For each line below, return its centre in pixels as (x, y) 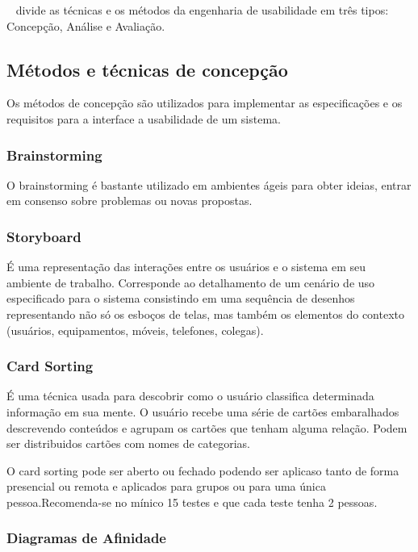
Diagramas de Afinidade (86, 538)
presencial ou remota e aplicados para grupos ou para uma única (166, 486)
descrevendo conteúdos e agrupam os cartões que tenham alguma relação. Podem (207, 427)
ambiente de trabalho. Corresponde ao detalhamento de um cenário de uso (191, 282)
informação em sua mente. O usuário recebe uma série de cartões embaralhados (203, 411)
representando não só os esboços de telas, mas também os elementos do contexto (205, 314)
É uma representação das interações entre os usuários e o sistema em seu (186, 267)
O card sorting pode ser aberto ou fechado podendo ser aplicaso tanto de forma (203, 470)
